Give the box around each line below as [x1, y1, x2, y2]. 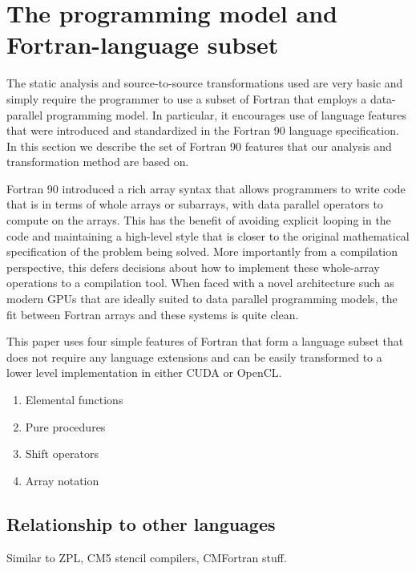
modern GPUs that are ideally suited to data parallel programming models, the [6, 290, 398, 307]
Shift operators [25, 445, 99, 462]
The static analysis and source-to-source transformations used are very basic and [6, 75, 403, 91]
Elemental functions [25, 391, 123, 407]
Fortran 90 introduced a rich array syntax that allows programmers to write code [6, 180, 406, 196]
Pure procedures [25, 418, 106, 435]
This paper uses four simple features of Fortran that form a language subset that [6, 333, 404, 350]
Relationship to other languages [6, 511, 276, 536]
